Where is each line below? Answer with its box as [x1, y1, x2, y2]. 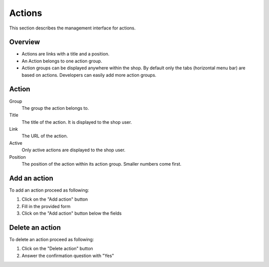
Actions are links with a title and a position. [21, 51, 110, 57]
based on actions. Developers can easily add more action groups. [21, 72, 156, 78]
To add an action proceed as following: [9, 187, 89, 193]
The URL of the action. [21, 133, 68, 139]
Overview [9, 38, 40, 46]
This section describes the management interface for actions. [9, 25, 136, 31]
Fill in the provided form [21, 203, 71, 209]
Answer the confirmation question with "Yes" [21, 253, 114, 259]
